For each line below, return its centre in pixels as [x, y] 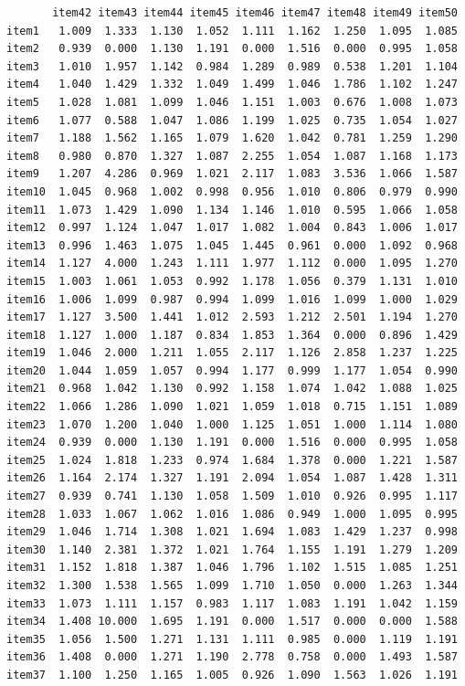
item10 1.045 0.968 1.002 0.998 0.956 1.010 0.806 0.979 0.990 [232, 191]
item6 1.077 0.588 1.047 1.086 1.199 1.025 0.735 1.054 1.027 [232, 120]
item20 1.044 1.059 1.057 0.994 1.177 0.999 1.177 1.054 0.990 [232, 370]
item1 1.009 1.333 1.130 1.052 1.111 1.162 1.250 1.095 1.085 [232, 31]
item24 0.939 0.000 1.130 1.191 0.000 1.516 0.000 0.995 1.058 [232, 443]
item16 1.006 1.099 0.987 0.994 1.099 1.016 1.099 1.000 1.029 [232, 299]
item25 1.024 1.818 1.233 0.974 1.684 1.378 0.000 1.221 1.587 [232, 460]
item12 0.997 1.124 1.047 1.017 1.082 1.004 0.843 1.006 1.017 [232, 228]
